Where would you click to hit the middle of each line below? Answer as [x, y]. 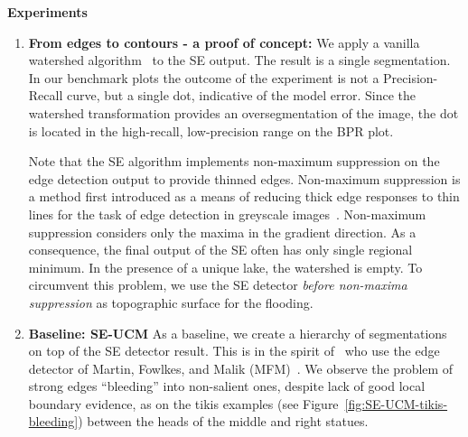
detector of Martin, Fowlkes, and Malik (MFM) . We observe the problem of [241, 368]
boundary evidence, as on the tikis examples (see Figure [183, 403]
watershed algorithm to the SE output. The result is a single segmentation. [239, 60]
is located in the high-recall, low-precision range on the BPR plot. [211, 130]
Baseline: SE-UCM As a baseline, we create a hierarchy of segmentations [238, 333]
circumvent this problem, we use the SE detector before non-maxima [218, 285]
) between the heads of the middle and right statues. [223, 421]
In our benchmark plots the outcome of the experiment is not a [204, 77]
